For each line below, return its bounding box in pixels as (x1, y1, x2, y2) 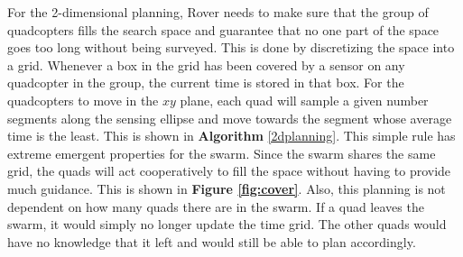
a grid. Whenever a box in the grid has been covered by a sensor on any (7, 55, 405, 74)
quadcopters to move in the (7, 90, 159, 109)
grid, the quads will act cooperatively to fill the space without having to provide (7, 161, 451, 180)
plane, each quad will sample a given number (180, 90, 429, 109)
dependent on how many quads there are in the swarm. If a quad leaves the (7, 197, 424, 216)
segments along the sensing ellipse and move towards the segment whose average (7, 108, 452, 127)
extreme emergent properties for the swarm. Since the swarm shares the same (7, 143, 436, 162)
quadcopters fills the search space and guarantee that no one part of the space (7, 20, 440, 39)
